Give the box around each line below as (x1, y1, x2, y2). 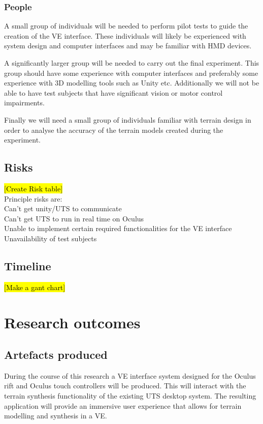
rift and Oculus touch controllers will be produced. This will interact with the (4, 380, 246, 391)
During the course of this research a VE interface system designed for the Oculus (4, 370, 256, 381)
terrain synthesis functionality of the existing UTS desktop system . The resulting (4, 390, 256, 401)
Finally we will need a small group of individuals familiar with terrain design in (4, 114, 251, 125)
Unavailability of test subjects (4, 233, 97, 243)
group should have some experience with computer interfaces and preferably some (4, 67, 258, 78)
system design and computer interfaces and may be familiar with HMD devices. (4, 40, 252, 51)
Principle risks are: (4, 193, 62, 204)
